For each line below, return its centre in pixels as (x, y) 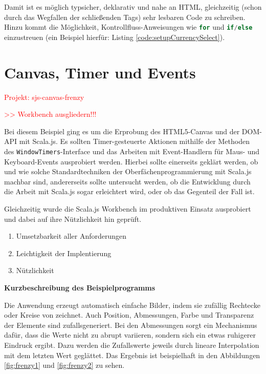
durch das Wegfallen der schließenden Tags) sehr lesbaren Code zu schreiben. (125, 17)
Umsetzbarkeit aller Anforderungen (71, 236)
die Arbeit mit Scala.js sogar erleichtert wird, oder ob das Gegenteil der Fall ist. (129, 191)
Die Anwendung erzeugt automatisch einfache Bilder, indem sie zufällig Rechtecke (132, 305)
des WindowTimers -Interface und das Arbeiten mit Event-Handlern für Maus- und (132, 151)
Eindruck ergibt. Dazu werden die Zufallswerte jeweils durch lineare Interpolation (132, 345)
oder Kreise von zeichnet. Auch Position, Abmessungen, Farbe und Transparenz (129, 315)
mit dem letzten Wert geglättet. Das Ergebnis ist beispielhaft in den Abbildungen (132, 355)
